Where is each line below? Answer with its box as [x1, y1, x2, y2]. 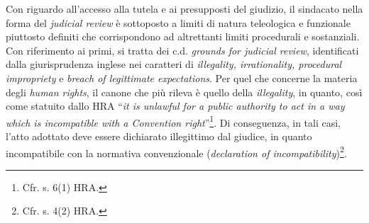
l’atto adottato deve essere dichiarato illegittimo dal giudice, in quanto [6, 129, 312, 143]
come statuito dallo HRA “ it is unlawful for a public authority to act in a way [6, 98, 345, 113]
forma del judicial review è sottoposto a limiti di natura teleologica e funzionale [6, 15, 351, 30]
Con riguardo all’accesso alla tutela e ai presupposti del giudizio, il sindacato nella [6, 1, 363, 16]
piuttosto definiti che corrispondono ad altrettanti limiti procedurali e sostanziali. [6, 29, 360, 44]
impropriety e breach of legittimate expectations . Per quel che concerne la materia [6, 70, 358, 85]
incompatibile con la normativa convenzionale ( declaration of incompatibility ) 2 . [6, 143, 347, 160]
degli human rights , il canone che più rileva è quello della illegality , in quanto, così [6, 84, 363, 99]
